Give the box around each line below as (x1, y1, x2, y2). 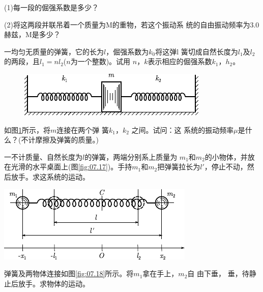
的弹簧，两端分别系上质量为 (84, 151, 178, 162)
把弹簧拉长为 (157, 161, 200, 172)
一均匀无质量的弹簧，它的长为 (4, 46, 104, 56)
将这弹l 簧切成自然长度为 (155, 46, 238, 56)
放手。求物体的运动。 (18, 278, 90, 288)
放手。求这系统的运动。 (11, 171, 90, 182)
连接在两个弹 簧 (56, 124, 109, 135)
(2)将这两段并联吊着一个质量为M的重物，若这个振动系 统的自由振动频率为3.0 (4, 19, 259, 30)
